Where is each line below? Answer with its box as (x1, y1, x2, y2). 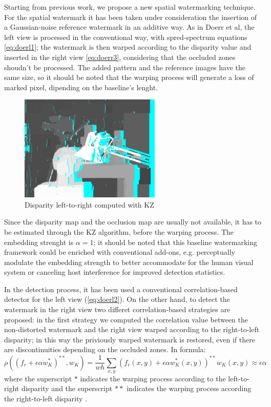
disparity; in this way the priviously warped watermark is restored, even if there (4, 334, 255, 344)
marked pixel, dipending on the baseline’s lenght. (4, 82, 158, 92)
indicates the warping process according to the (80, 373, 226, 383)
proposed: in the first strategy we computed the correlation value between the (4, 314, 248, 324)
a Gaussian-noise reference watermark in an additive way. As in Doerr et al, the (4, 22, 255, 32)
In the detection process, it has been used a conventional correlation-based (4, 283, 238, 294)
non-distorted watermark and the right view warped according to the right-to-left (4, 324, 260, 335)
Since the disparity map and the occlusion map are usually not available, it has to (4, 216, 262, 227)
